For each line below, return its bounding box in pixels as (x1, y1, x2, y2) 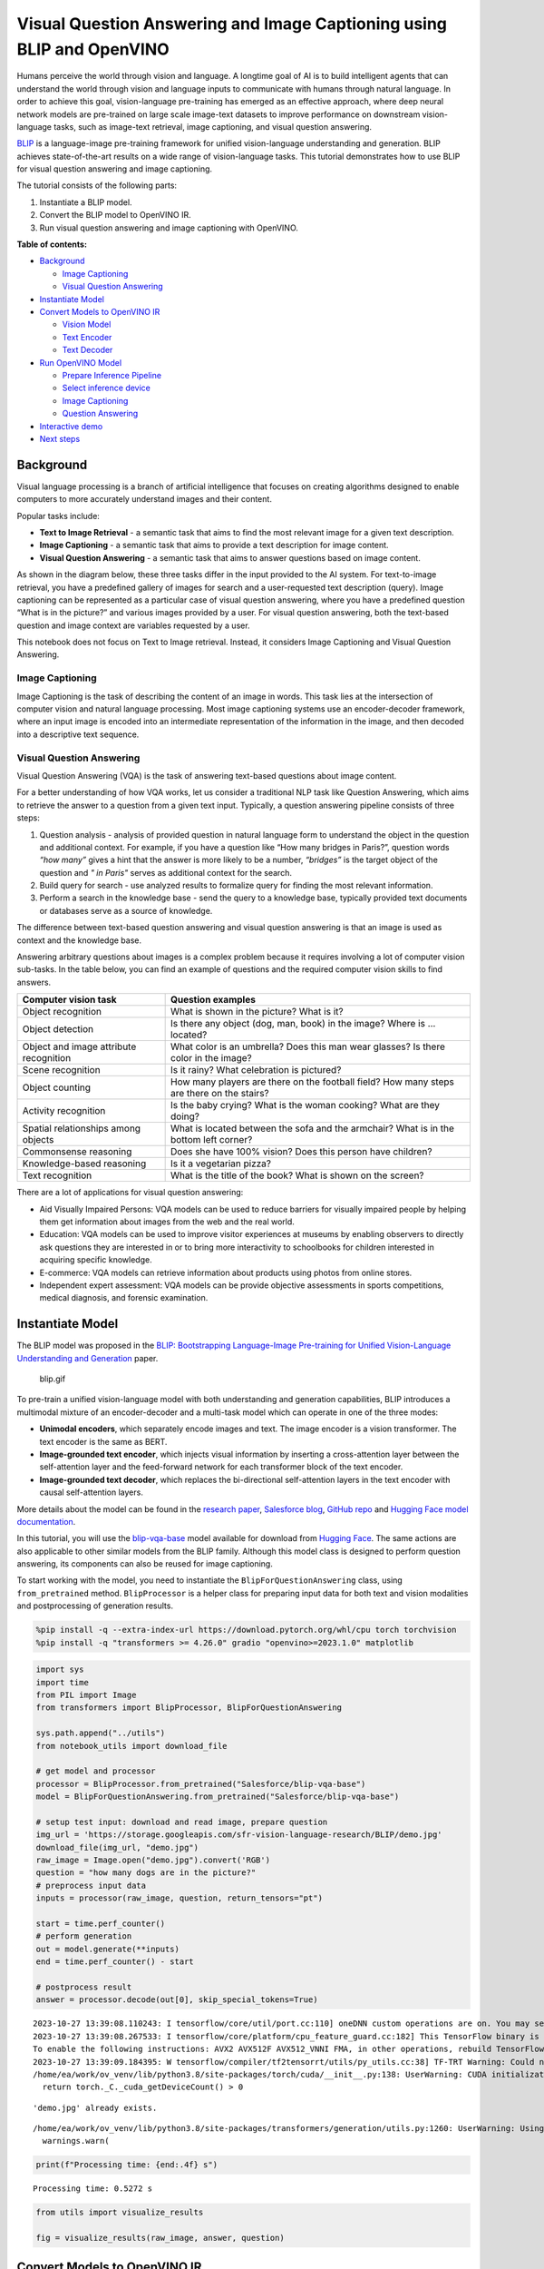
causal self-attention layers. (39, 1487, 144, 1498)
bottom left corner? (170, 1134, 253, 1146)
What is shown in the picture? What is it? (170, 1006, 344, 1018)
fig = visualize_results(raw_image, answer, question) (35, 2233, 285, 2244)
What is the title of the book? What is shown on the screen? (170, 1169, 425, 1182)
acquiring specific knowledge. (39, 1254, 153, 1265)
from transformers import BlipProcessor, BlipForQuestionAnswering (35, 1703, 343, 1713)
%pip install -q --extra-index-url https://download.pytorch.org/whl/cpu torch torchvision (35, 1625, 457, 1635)
